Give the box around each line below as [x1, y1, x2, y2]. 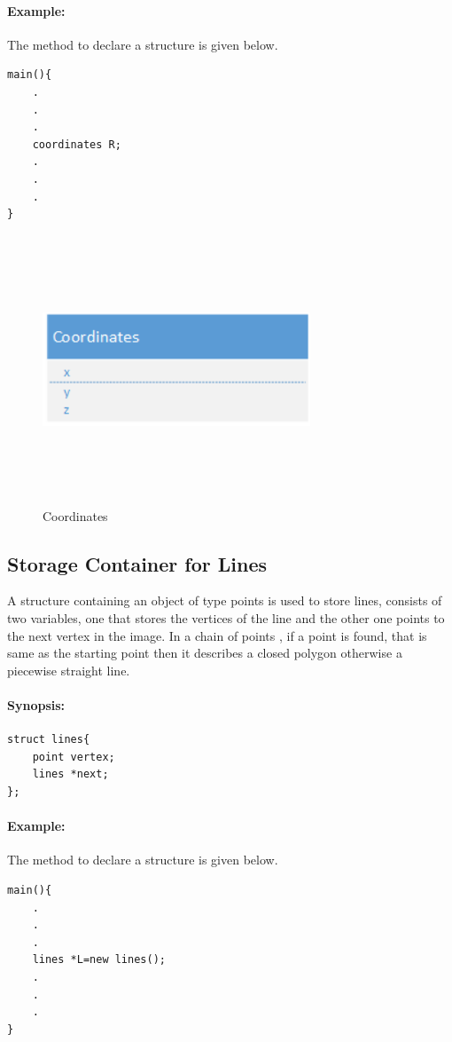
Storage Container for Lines [7, 549, 268, 577]
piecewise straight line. [7, 660, 130, 679]
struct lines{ [7, 733, 90, 746]
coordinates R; [32, 138, 121, 151]
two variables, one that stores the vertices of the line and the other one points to [7, 609, 445, 628]
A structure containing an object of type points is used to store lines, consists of [7, 591, 442, 610]
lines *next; [32, 768, 109, 781]
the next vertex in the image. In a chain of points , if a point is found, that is [7, 626, 427, 644]
